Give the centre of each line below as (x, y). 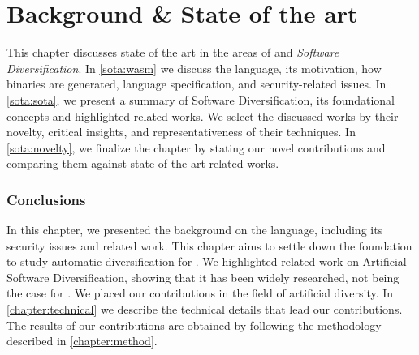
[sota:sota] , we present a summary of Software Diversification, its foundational (201, 99)
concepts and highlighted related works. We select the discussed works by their (203, 115)
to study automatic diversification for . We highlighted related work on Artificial (207, 261)
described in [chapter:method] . (82, 341)
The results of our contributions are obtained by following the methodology (194, 325)
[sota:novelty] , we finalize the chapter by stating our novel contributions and (196, 147)
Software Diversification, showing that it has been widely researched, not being (203, 277)
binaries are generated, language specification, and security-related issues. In (197, 84)
